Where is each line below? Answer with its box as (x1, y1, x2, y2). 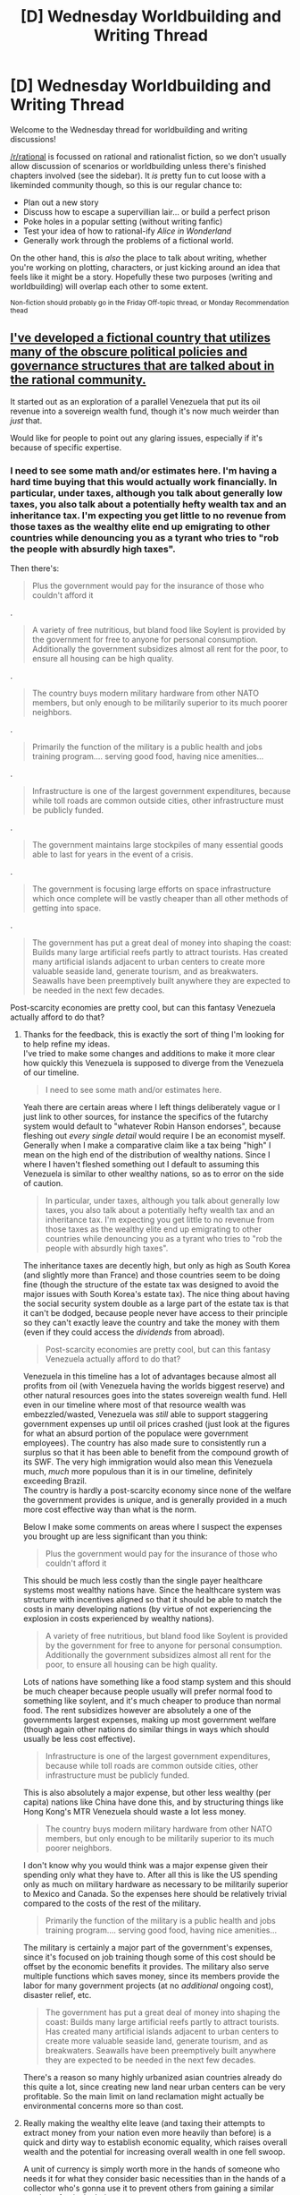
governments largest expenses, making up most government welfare (22, 1714, 277, 1725)
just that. (10, 414, 43, 426)
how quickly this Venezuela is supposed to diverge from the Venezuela (22, 1058, 284, 1069)
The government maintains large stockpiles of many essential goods (31, 840, 284, 850)
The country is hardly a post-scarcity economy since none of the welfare (22, 1485, 292, 1496)
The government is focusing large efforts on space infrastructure (31, 884, 271, 894)
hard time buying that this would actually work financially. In (10, 475, 278, 488)
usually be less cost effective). (22, 1734, 136, 1745)
